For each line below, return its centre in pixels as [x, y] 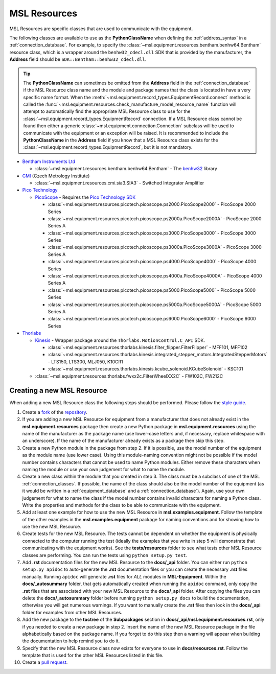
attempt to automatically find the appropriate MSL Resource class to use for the [107, 111]
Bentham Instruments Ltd [49, 161]
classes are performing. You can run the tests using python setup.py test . [105, 555]
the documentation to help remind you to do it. [71, 641]
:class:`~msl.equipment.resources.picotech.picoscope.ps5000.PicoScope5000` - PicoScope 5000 [152, 290]
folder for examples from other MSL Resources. [72, 612]
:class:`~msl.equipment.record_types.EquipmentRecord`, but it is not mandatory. [108, 147]
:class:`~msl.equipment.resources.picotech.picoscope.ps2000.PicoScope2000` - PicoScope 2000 [152, 204]
